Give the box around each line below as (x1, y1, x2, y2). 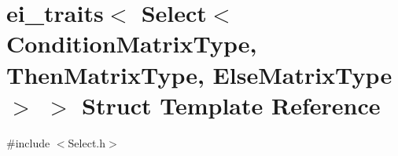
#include (6, 134, 50, 151)
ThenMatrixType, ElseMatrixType (6, 58, 392, 90)
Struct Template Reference (82, 89, 381, 121)
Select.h (68, 134, 106, 151)
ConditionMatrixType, (6, 27, 257, 60)
